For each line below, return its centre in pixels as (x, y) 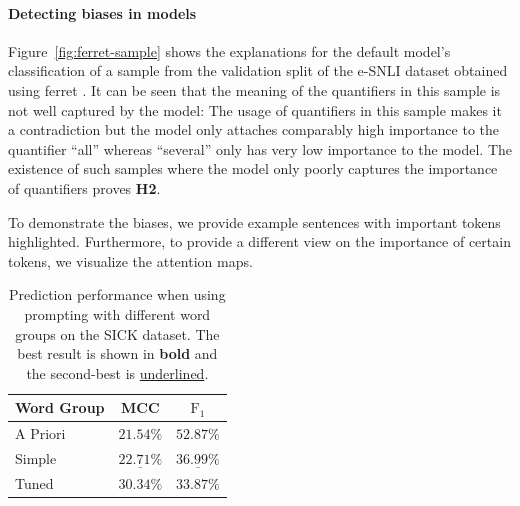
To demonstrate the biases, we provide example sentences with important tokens (254, 221)
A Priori (40, 433)
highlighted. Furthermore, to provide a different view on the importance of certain (259, 241)
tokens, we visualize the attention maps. (130, 260)
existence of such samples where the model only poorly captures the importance (253, 168)
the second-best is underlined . (117, 372)
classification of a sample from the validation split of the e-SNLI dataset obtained (258, 70)
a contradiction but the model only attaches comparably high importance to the (253, 129)
